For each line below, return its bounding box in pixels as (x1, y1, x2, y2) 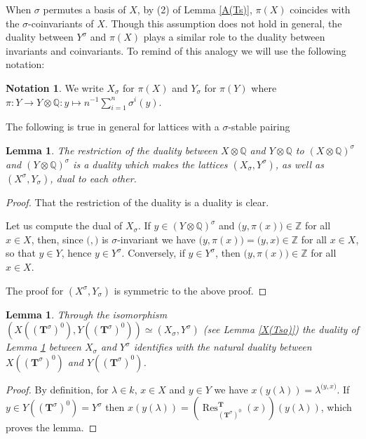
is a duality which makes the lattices (73, 156, 228, 171)
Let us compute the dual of (6, 218, 123, 233)
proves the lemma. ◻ (6, 420, 97, 435)
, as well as (275, 156, 324, 171)
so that (6, 245, 36, 260)
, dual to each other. (50, 170, 137, 185)
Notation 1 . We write (6, 80, 104, 95)
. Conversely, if (121, 245, 185, 260)
